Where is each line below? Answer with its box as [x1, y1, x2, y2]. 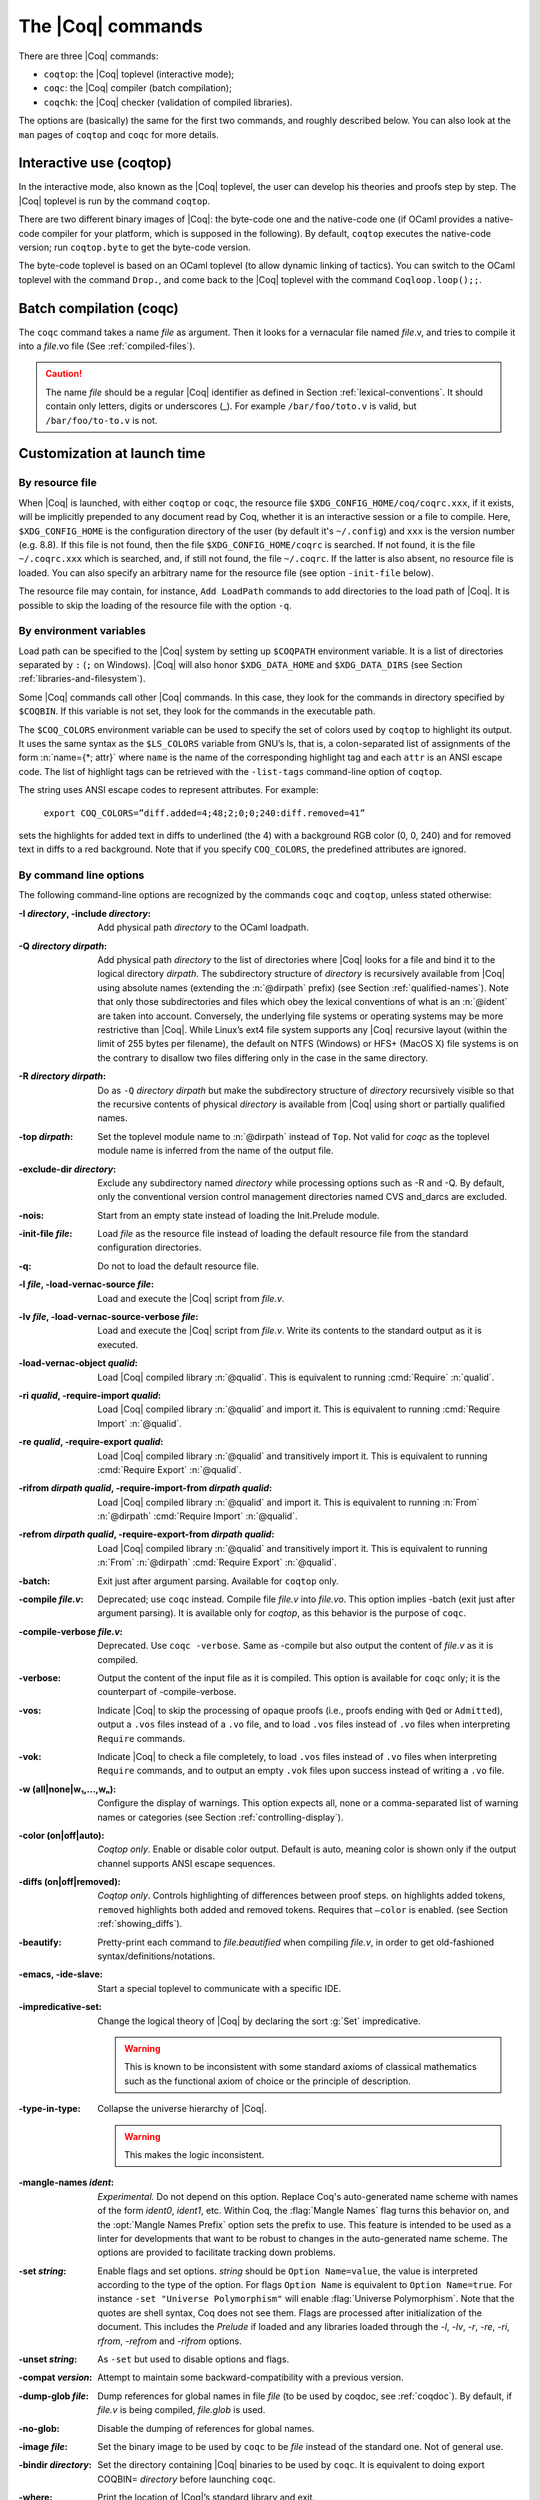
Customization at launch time [18, 445, 206, 462]
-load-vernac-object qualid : [18, 1357, 139, 1369]
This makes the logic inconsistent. [124, 2148, 265, 2160]
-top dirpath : [18, 1130, 74, 1142]
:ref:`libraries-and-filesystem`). [18, 673, 146, 685]
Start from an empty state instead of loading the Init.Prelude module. [97, 1209, 380, 1221]
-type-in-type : [18, 2103, 81, 2115]
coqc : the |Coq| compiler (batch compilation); [43, 82, 232, 94]
